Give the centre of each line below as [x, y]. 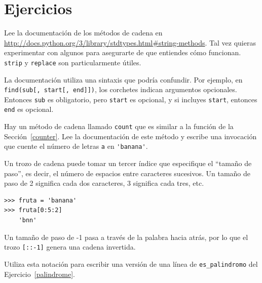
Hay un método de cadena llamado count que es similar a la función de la [119, 126]
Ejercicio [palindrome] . [40, 274]
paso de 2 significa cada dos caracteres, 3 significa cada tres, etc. [104, 183]
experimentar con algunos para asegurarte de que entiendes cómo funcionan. [123, 52]
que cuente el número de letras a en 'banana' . [76, 146]
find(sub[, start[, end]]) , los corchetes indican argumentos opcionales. [121, 89]
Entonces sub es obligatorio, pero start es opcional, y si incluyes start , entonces [131, 99]
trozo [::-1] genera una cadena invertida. [70, 247]
